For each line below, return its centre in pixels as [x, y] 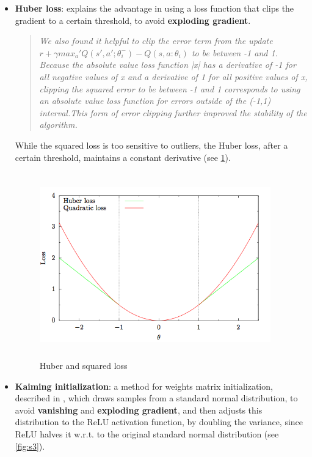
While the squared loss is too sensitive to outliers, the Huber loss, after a [151, 145]
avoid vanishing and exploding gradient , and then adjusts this [139, 410]
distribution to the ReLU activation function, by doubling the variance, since [159, 422]
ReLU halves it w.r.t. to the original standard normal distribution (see [147, 434]
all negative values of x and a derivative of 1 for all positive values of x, [173, 76]
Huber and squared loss [83, 366]
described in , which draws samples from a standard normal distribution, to [156, 398]
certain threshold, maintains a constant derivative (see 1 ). [123, 157]
